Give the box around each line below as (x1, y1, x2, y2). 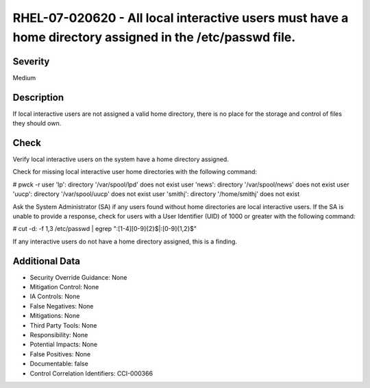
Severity (12, 56, 50, 67)
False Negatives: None (29, 302, 94, 310)
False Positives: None (29, 350, 91, 358)
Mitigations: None (29, 312, 80, 320)
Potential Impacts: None (29, 340, 98, 349)
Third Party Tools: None (29, 321, 97, 329)
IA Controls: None (29, 292, 80, 301)
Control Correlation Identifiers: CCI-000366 (29, 369, 153, 377)
